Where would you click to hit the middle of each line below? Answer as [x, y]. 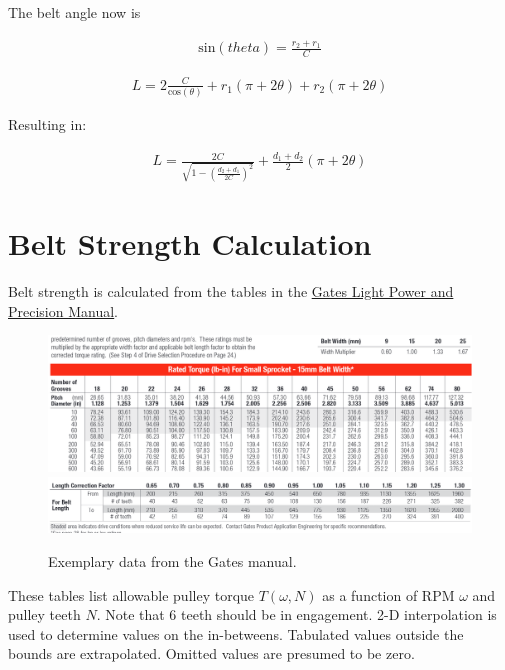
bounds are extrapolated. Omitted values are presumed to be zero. [211, 653]
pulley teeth [44, 614]
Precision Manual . [63, 310]
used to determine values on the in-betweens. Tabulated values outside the [236, 633]
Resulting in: [47, 124]
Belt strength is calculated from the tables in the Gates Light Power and [231, 291]
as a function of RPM [388, 594]
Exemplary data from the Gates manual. [172, 560]
